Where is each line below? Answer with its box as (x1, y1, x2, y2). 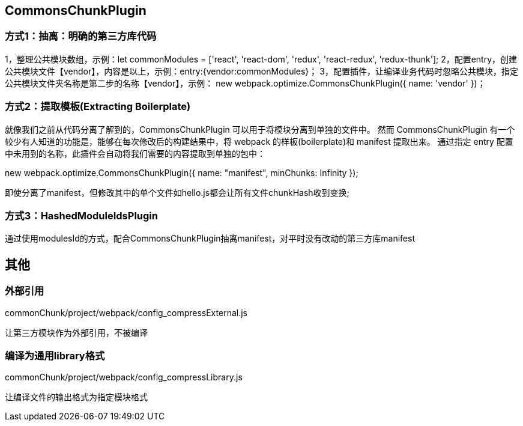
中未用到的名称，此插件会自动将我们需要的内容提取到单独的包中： (5, 148, 265, 159)
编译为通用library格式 (5, 349, 105, 362)
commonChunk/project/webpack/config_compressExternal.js (5, 307, 247, 318)
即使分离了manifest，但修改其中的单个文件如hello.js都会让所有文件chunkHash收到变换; (5, 187, 349, 198)
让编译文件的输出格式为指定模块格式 (5, 392, 148, 403)
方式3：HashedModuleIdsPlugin (5, 209, 158, 222)
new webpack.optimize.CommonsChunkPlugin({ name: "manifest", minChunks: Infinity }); (5, 167, 358, 178)
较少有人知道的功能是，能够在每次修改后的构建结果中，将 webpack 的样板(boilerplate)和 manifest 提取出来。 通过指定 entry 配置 (5, 136, 513, 147)
